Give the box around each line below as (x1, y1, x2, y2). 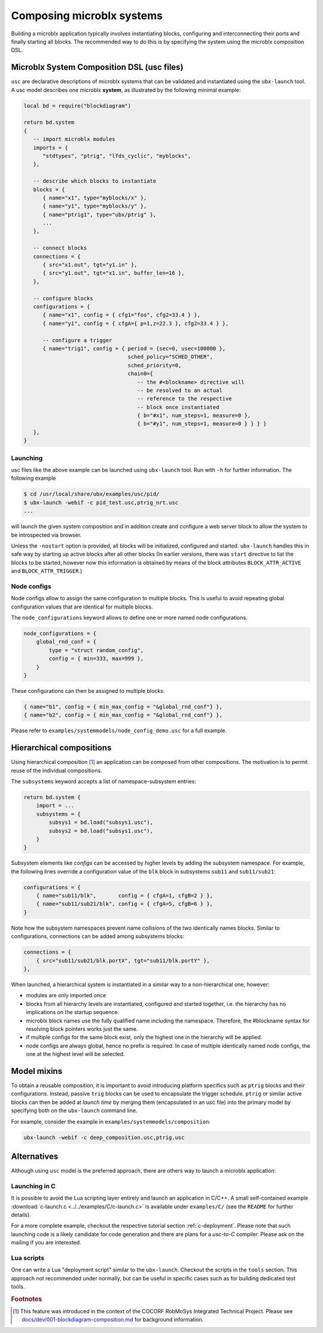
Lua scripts (11, 1253, 45, 1262)
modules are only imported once (26, 992, 106, 999)
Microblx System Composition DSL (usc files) (11, 62, 184, 72)
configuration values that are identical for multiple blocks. (11, 603, 153, 610)
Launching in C (11, 1182, 56, 1190)
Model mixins (11, 1066, 63, 1076)
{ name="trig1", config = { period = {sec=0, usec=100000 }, (42, 345, 226, 352)
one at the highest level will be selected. (26, 1051, 125, 1058)
